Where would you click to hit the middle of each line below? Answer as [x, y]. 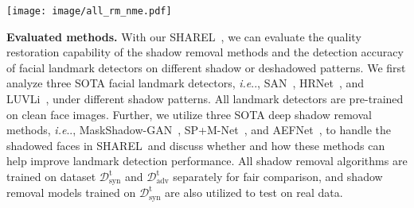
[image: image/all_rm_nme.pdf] [89, 11]
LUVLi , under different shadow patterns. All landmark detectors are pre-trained [205, 99]
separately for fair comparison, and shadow [278, 176]
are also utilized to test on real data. [254, 193]
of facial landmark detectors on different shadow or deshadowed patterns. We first [206, 67]
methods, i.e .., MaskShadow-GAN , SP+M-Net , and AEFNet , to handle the [199, 130]
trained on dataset [51, 176]
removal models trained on [71, 193]
